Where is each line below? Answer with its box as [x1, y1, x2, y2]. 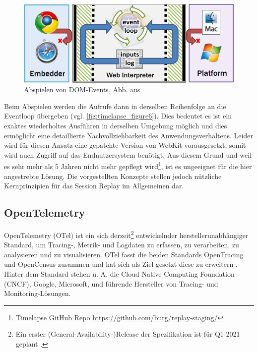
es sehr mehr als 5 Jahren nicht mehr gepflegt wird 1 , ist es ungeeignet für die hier [4, 160, 252, 171]
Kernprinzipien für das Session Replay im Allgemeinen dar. [4, 180, 184, 191]
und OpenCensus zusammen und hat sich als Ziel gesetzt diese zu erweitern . [4, 259, 238, 269]
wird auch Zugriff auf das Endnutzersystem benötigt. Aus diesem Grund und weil [4, 149, 252, 160]
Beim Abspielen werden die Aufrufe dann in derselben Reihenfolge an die [4, 101, 226, 111]
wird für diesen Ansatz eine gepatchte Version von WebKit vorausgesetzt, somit [4, 140, 246, 150]
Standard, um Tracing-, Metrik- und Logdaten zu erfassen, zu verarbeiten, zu [4, 239, 239, 250]
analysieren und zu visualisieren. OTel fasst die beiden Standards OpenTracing [4, 249, 244, 259]
